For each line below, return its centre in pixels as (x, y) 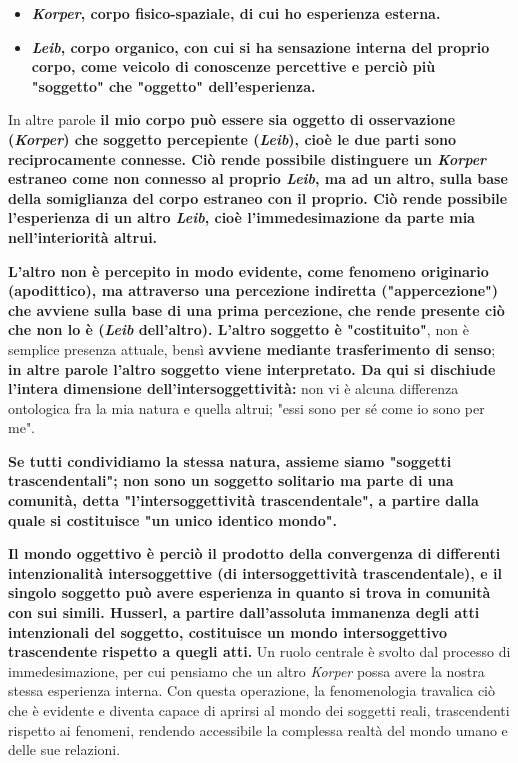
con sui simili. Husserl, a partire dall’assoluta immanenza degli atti (244, 612)
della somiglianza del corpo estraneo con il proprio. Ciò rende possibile (258, 197)
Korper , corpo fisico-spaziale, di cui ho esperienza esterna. (236, 13)
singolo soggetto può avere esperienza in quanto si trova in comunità (249, 592)
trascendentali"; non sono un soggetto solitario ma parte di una (231, 480)
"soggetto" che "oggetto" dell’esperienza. (173, 85)
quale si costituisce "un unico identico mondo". (172, 519)
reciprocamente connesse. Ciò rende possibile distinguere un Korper (247, 158)
